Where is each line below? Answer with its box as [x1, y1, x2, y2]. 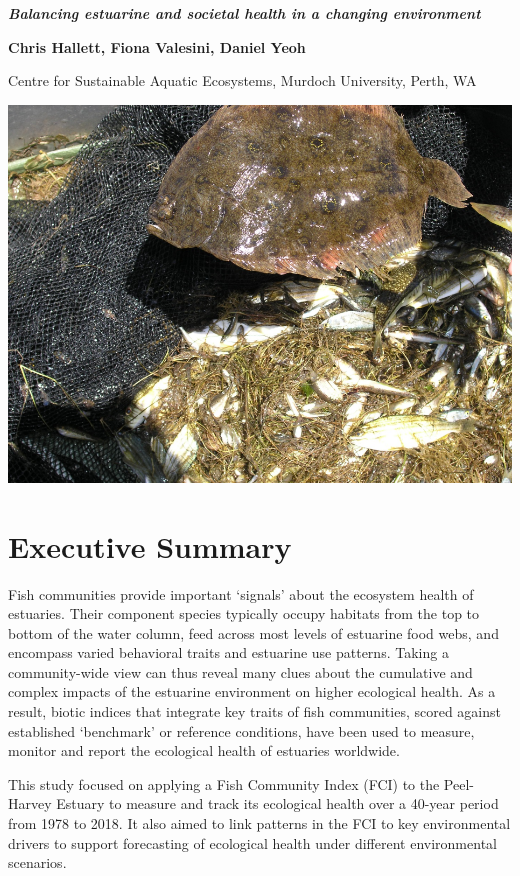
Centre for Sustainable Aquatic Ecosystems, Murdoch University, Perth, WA [8, 70, 477, 91]
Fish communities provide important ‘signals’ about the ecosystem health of [8, 583, 474, 604]
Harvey [8, 793, 52, 814]
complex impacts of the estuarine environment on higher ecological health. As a [8, 681, 496, 702]
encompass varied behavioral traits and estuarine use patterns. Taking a [8, 642, 449, 663]
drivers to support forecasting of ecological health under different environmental [8, 832, 497, 853]
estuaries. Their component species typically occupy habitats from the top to [8, 603, 480, 624]
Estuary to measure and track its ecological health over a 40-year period [56, 793, 499, 814]
